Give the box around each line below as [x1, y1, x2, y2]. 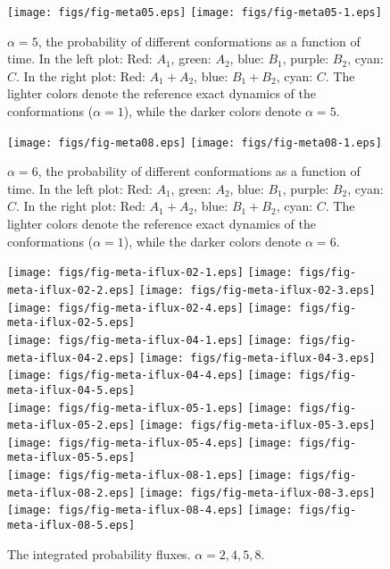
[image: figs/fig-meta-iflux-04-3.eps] [138, 351, 376, 364]
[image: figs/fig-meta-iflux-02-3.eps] [138, 283, 376, 297]
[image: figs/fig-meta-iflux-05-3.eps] [138, 419, 376, 432]
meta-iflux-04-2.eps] [7, 351, 136, 364]
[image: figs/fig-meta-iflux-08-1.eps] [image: [7, 469, 293, 482]
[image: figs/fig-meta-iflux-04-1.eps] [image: [7, 333, 293, 347]
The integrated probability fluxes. [7, 544, 191, 563]
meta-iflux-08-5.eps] [7, 519, 136, 532]
